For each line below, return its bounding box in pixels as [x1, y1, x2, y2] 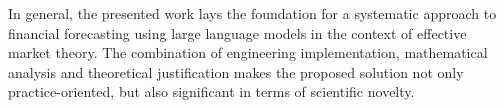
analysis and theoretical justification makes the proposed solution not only [8, 61, 464, 82]
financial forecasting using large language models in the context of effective [8, 22, 467, 43]
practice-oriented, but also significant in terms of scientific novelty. [8, 81, 415, 102]
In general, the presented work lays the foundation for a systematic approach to [8, 3, 497, 23]
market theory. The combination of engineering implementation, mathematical [8, 42, 488, 63]
